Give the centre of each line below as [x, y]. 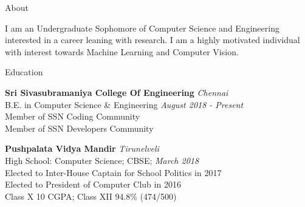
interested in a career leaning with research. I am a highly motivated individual [152, 40]
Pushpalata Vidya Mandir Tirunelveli [82, 148]
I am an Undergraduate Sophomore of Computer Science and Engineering [142, 28]
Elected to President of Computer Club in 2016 [93, 184]
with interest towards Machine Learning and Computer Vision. [122, 51]
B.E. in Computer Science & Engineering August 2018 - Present [124, 104]
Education [24, 72]
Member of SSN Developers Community [79, 128]
